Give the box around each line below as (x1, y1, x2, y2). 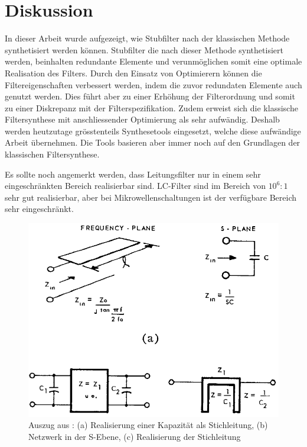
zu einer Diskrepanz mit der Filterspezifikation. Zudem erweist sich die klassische (5, 101, 298, 114)
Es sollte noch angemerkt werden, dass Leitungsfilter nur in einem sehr (5, 168, 261, 180)
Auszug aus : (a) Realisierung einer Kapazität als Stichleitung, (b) (28, 419, 268, 431)
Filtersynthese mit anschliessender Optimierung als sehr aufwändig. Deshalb (5, 113, 280, 126)
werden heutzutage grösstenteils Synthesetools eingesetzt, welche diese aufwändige (5, 124, 301, 137)
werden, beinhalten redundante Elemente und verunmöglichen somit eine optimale (5, 55, 302, 67)
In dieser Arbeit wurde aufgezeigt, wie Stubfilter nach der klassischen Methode (5, 32, 290, 44)
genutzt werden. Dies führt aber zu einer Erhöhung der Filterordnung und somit (5, 90, 295, 102)
